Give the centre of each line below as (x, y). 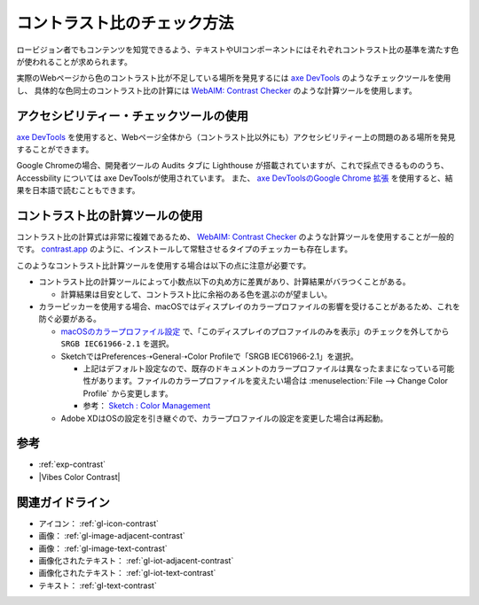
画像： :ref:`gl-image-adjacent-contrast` (112, 536)
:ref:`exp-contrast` (72, 464)
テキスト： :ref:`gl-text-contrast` (98, 586)
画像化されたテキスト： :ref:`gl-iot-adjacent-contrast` (136, 560)
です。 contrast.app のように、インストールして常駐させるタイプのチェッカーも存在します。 (185, 249)
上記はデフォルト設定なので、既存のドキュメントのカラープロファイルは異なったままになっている (261, 368)
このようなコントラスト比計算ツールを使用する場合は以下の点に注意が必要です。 (164, 265)
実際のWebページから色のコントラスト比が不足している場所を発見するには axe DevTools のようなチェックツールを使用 (234, 78)
